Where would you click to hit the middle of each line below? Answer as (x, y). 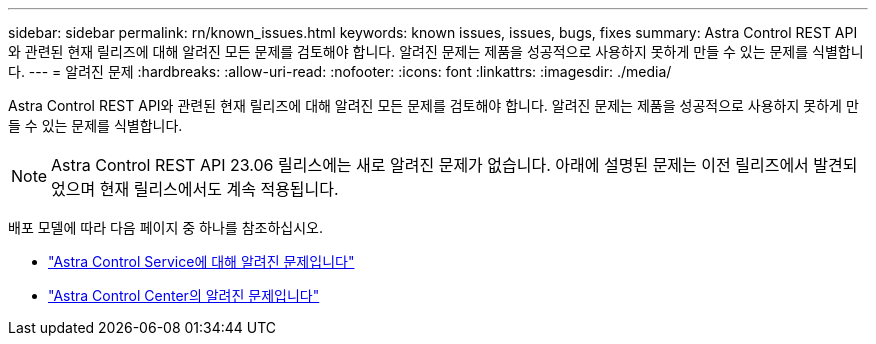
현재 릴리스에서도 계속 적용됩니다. (219, 189)
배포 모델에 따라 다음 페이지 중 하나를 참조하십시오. (165, 227)
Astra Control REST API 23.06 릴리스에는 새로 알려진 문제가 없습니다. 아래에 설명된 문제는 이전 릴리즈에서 (430, 165)
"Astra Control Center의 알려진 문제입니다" (184, 295)
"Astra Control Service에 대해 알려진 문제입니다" (201, 261)
